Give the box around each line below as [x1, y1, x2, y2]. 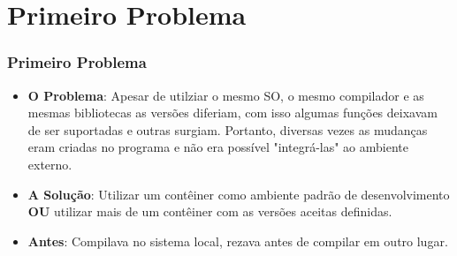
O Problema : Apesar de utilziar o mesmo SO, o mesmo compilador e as [27, 86, 424, 104]
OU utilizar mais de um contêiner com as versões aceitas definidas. [27, 202, 392, 221]
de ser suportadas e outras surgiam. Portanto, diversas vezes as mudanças [27, 120, 428, 139]
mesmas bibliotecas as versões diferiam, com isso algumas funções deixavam [27, 103, 438, 122]
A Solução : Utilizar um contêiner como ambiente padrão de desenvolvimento [27, 184, 450, 203]
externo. [27, 154, 72, 173]
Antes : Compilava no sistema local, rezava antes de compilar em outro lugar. [27, 231, 448, 250]
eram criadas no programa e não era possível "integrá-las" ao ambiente [27, 138, 408, 156]
